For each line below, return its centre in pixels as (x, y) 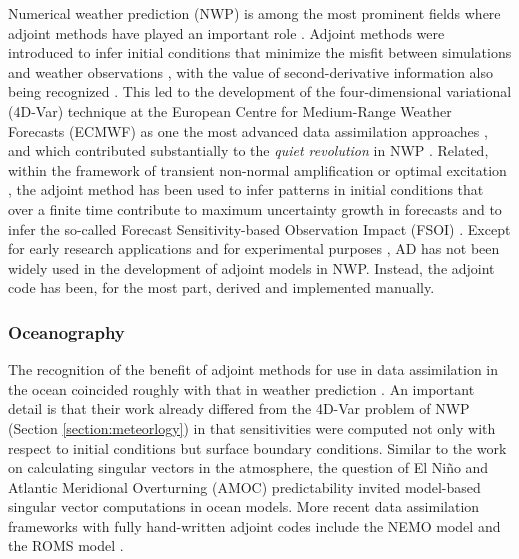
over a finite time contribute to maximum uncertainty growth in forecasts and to (255, 208)
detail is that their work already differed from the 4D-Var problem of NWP (239, 408)
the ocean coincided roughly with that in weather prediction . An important (241, 388)
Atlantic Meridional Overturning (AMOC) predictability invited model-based (244, 486)
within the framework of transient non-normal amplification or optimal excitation (257, 169)
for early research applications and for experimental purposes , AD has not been (254, 248)
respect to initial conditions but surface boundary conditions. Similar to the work (257, 447)
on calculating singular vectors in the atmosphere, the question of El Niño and (248, 467)
